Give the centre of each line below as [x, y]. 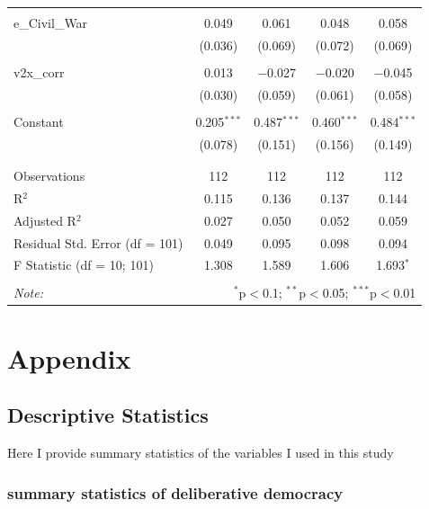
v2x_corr [39, 71]
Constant [39, 121]
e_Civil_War [51, 22]
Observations [49, 176]
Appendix [69, 357]
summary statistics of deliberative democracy [175, 492]
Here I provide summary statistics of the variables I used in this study [201, 453]
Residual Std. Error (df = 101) [98, 242]
